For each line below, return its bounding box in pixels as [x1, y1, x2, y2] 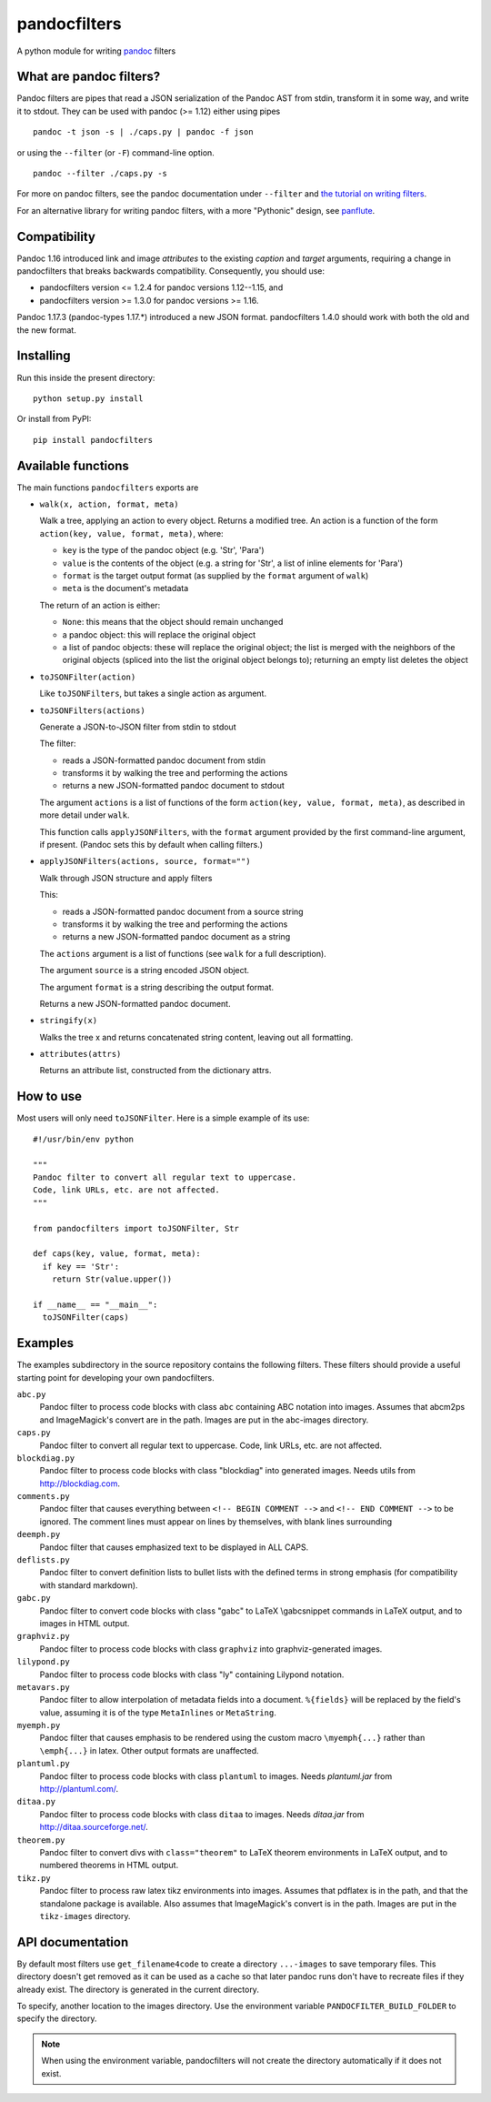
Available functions [16, 458, 129, 473]
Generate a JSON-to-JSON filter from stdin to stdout [39, 721, 236, 732]
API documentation [16, 1934, 129, 1950]
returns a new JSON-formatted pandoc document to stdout [62, 780, 286, 791]
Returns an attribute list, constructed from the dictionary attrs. [39, 1065, 272, 1076]
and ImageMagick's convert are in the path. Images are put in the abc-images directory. [39, 1414, 369, 1425]
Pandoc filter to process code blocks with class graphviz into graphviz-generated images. [39, 1643, 383, 1654]
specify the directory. [16, 2013, 97, 2024]
